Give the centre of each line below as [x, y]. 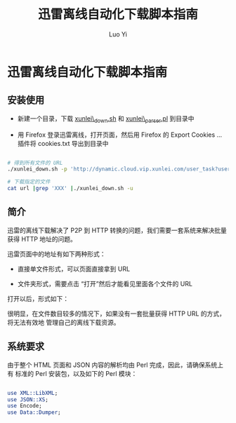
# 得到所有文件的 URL [35, 163]
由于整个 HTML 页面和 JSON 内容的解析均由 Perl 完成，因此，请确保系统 [112, 365]
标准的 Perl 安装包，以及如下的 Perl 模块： [76, 373]
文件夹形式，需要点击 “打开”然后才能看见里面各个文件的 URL [105, 283]
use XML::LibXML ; [33, 393]
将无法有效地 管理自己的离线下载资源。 [64, 322]
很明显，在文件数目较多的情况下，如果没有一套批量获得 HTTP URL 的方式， [117, 314]
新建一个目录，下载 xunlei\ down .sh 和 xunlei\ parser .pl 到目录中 [106, 119]
